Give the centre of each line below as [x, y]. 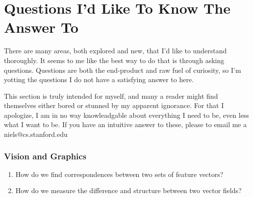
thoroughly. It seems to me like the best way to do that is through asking [114, 60]
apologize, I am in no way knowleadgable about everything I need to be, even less [126, 115]
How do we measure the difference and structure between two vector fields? [128, 190]
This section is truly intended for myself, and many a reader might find [111, 96]
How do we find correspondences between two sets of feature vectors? [119, 174]
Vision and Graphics [45, 156]
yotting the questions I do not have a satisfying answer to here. [99, 79]
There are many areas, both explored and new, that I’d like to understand [115, 51]
